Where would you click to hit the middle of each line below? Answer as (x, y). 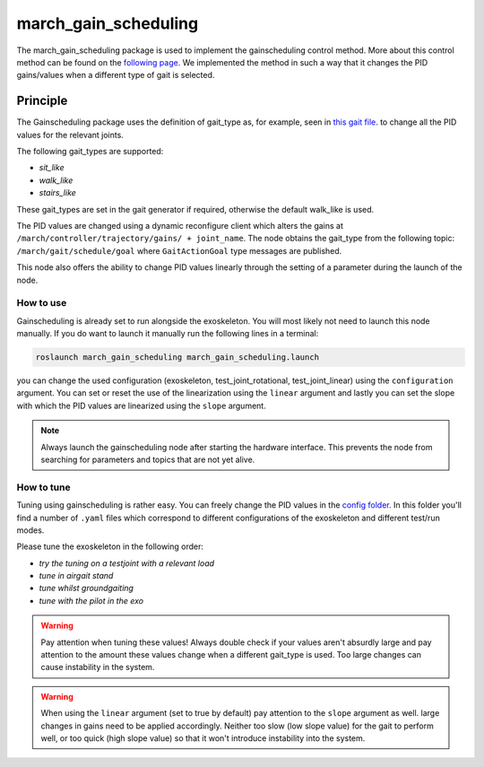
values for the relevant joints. (70, 135)
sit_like (52, 168)
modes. (30, 530)
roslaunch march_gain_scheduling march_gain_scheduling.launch (177, 357)
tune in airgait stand (76, 576)
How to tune (43, 487)
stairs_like (57, 193)
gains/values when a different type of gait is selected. (116, 75)
